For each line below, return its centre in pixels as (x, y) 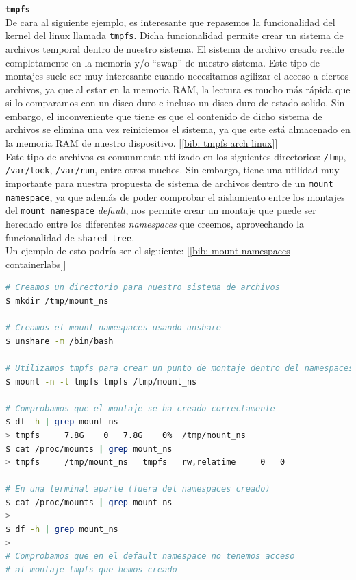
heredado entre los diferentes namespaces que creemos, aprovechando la (155, 223)
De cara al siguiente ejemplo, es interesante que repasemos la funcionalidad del (170, 22)
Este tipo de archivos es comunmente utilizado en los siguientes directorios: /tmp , (176, 156)
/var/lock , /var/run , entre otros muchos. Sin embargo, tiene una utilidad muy (173, 170)
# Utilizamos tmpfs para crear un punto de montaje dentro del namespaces (180, 368)
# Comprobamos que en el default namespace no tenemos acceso (150, 556)
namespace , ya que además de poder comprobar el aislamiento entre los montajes (175, 196)
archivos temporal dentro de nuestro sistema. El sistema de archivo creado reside (175, 48)
